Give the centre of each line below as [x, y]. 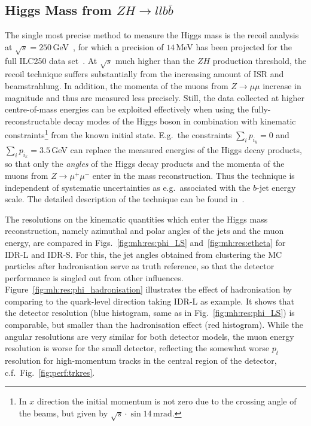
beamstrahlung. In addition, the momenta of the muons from [117, 85]
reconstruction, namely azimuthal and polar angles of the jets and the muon [144, 231]
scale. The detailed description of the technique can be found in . [125, 199]
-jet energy [276, 187]
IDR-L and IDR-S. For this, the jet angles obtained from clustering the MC [144, 254]
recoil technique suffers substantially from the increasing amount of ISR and [144, 74]
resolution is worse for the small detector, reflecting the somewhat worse [137, 348]
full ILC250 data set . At [51, 60]
